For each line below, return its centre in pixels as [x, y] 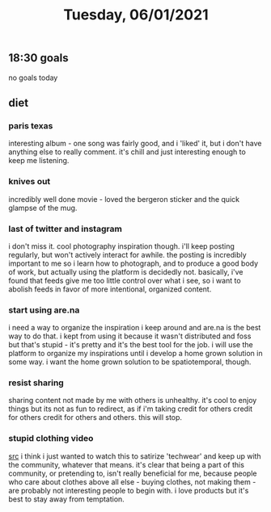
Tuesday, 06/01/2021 [136, 15]
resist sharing [36, 383]
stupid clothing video [51, 439]
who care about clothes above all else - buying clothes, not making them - [132, 481]
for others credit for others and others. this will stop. [95, 418]
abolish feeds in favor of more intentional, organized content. [110, 289]
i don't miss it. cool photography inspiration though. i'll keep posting [121, 246]
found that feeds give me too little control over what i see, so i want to [125, 280]
